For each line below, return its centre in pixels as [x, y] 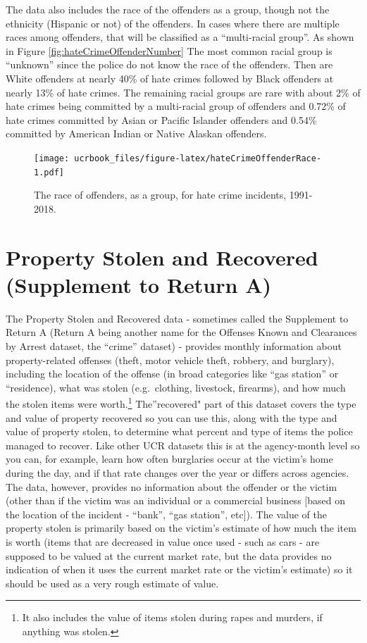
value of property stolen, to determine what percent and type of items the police [179, 431]
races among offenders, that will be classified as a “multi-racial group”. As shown [180, 37]
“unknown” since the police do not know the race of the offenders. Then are [169, 64]
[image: [52, 158]
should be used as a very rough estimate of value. [112, 583]
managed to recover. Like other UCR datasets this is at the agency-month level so [183, 445]
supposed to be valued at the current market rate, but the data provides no [169, 555]
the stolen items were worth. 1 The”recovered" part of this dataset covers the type [181, 402]
